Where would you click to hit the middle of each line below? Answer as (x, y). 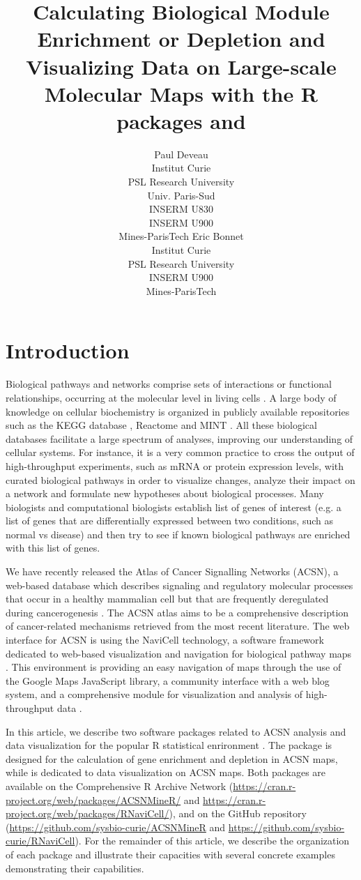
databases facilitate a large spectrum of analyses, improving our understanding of (179, 438)
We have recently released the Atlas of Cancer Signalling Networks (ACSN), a (172, 571)
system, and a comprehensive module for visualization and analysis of (154, 694)
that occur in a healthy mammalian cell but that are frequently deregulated (167, 599)
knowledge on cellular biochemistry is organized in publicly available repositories (178, 411)
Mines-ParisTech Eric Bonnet (181, 236)
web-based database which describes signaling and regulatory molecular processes (179, 585)
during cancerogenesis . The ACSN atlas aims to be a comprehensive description (177, 612)
